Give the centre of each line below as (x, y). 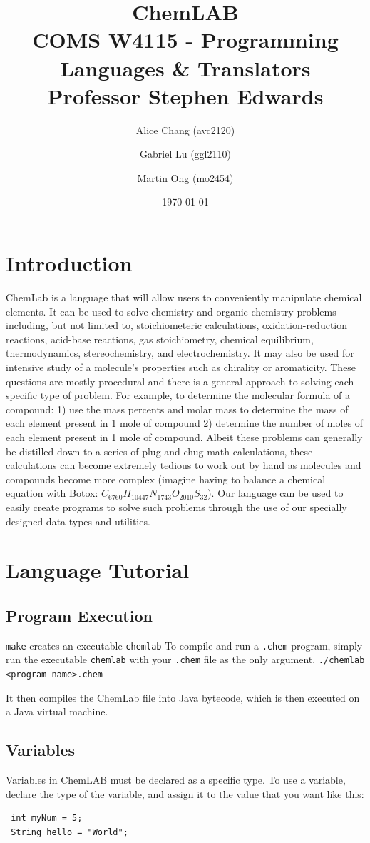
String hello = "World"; (70, 832)
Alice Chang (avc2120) (185, 130)
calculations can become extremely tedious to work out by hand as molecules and (184, 465)
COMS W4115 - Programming (185, 40)
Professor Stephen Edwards (185, 95)
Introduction (69, 263)
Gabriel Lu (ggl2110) (185, 154)
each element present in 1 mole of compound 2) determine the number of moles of (185, 423)
